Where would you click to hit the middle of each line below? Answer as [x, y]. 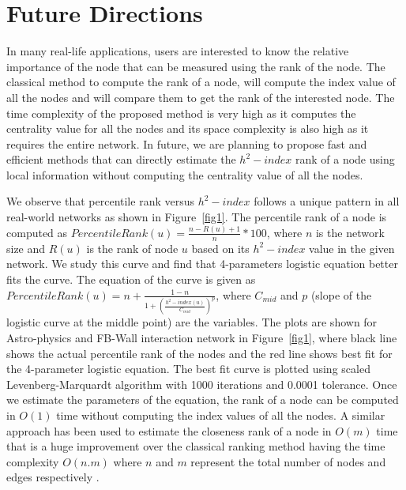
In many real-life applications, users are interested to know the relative [178, 51]
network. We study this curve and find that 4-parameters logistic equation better [202, 264]
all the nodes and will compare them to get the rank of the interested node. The [201, 97]
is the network [350, 232]
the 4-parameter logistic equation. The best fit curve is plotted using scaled [188, 369]
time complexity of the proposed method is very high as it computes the [181, 113]
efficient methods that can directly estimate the [121, 159]
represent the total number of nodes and [288, 461]
